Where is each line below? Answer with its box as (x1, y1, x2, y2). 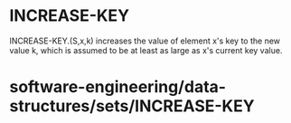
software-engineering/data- (9, 77, 227, 98)
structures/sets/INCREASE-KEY (9, 96, 255, 117)
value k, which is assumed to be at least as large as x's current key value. (9, 44, 283, 55)
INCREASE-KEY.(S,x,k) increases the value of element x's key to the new (9, 35, 281, 46)
